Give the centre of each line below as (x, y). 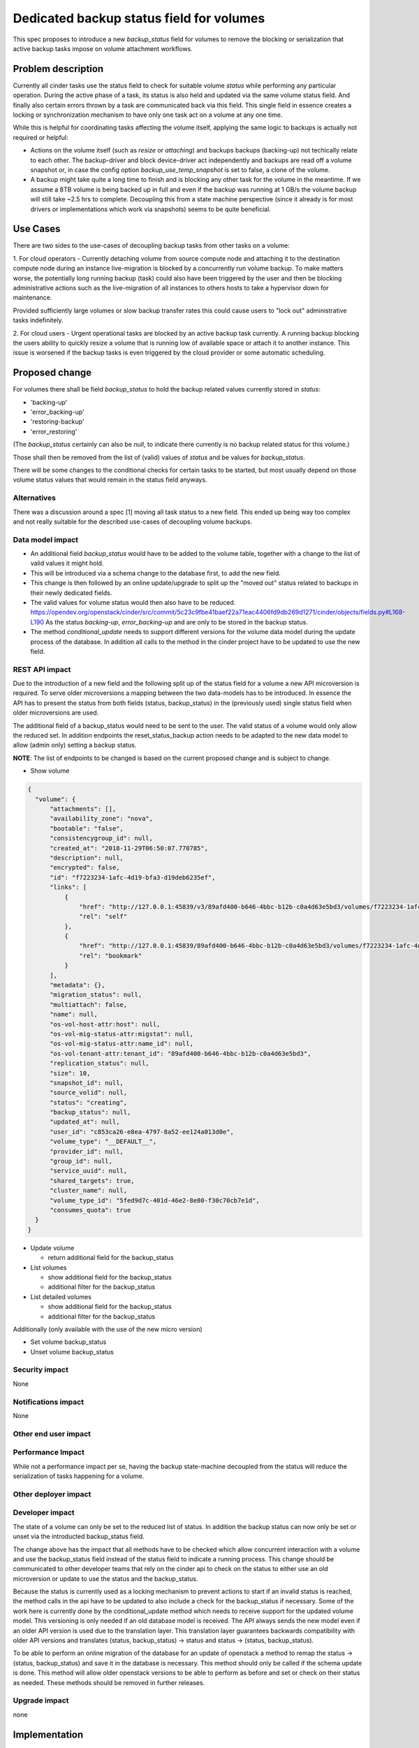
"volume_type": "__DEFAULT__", (103, 1142)
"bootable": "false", (87, 828)
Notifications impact (48, 1402)
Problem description (58, 69)
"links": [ (68, 887)
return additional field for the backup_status (111, 1258)
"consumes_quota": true (90, 1210)
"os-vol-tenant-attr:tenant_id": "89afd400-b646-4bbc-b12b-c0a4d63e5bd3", (181, 1053)
